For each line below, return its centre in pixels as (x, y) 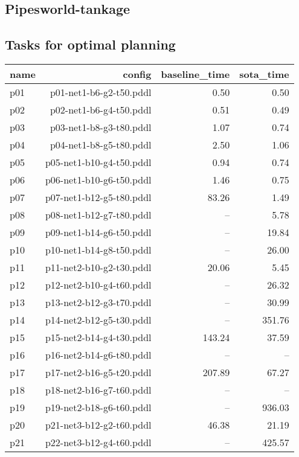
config (137, 74)
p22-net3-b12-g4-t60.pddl (98, 442)
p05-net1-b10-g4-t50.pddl (98, 162)
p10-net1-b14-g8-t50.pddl (98, 249)
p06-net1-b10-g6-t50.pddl (98, 179)
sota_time (264, 74)
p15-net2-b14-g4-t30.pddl (98, 337)
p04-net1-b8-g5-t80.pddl (101, 144)
